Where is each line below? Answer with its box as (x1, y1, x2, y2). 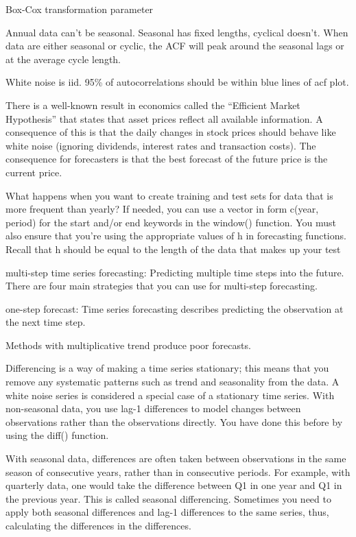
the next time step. (5, 315, 86, 329)
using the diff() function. (5, 428, 109, 442)
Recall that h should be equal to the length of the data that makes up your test (5, 241, 341, 256)
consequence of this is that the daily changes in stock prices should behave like (5, 125, 336, 139)
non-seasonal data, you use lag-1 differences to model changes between (5, 401, 301, 416)
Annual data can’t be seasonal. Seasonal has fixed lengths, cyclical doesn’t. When (5, 25, 348, 39)
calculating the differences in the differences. (5, 518, 191, 532)
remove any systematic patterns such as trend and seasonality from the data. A (5, 374, 340, 389)
